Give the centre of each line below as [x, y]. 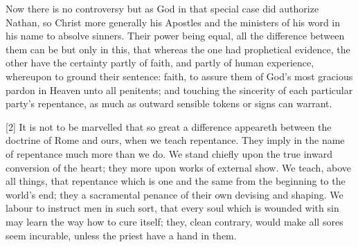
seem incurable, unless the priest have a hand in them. [121, 235]
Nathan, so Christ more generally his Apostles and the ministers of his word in [173, 22]
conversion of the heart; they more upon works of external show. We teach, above [178, 167]
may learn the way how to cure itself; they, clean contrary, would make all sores [174, 221]
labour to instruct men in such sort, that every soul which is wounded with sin [172, 208]
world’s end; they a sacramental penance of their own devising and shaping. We [174, 194]
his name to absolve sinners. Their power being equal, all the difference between [175, 36]
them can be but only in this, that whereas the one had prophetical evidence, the [178, 49]
